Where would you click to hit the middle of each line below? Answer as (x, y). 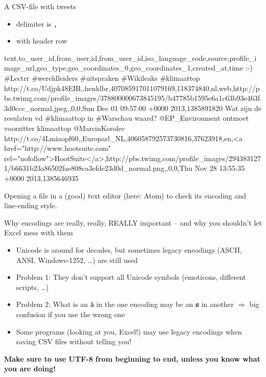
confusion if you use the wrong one (71, 314)
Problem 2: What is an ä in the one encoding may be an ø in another (125, 304)
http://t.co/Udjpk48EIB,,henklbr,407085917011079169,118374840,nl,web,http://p (132, 88)
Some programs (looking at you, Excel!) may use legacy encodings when (129, 331)
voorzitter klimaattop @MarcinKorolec (64, 128)
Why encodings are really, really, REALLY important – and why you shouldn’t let (133, 222)
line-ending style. (31, 205)
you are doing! (30, 369)
